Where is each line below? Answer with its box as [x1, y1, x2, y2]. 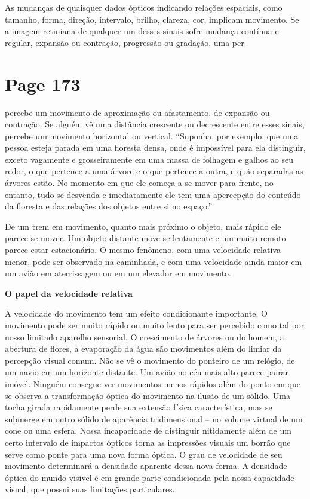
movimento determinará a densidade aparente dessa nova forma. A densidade [5, 460, 287, 472]
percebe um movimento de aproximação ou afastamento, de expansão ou [5, 106, 270, 118]
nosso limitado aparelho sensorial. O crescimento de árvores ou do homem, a [5, 330, 284, 343]
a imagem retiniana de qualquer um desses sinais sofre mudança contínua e [5, 25, 279, 37]
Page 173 [5, 71, 81, 96]
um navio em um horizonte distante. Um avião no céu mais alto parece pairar [5, 366, 289, 378]
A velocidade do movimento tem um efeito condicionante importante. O [5, 307, 268, 320]
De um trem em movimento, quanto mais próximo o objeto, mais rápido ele [5, 220, 281, 232]
